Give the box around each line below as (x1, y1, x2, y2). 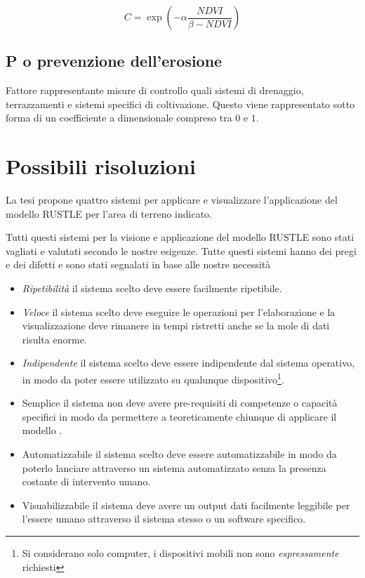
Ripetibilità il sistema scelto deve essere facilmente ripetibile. (22, 281, 282, 296)
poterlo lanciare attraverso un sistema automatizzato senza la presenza (22, 460, 326, 475)
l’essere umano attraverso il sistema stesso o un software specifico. (22, 511, 306, 526)
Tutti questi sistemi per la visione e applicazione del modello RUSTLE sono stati (6, 230, 354, 244)
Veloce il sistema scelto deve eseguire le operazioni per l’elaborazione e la (22, 304, 336, 319)
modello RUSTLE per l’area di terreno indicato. (6, 206, 212, 221)
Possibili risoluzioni (6, 152, 196, 180)
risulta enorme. (22, 331, 87, 346)
